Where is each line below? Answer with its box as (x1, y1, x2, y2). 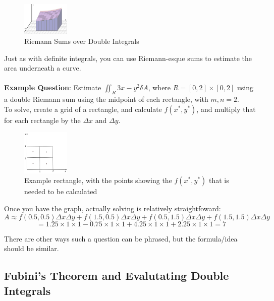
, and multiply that (196, 103, 256, 114)
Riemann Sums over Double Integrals (24, 35, 139, 46)
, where (148, 82, 171, 93)
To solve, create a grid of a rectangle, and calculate (4, 103, 162, 114)
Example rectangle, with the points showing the (24, 175, 172, 186)
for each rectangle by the (4, 114, 81, 125)
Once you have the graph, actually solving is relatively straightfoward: (4, 203, 221, 214)
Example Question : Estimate (4, 82, 101, 93)
